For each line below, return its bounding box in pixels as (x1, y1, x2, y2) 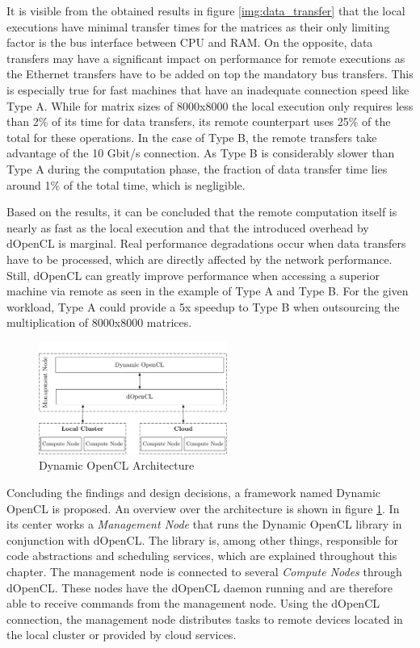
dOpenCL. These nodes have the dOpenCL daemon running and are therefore (6, 579, 393, 596)
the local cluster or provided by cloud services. (6, 626, 237, 643)
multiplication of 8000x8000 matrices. (6, 314, 192, 331)
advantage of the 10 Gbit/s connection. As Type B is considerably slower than (6, 144, 395, 161)
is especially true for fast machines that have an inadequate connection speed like (6, 81, 409, 98)
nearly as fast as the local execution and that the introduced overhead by (6, 219, 369, 236)
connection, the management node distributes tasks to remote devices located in (6, 610, 403, 627)
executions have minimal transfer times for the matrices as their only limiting (6, 18, 390, 35)
